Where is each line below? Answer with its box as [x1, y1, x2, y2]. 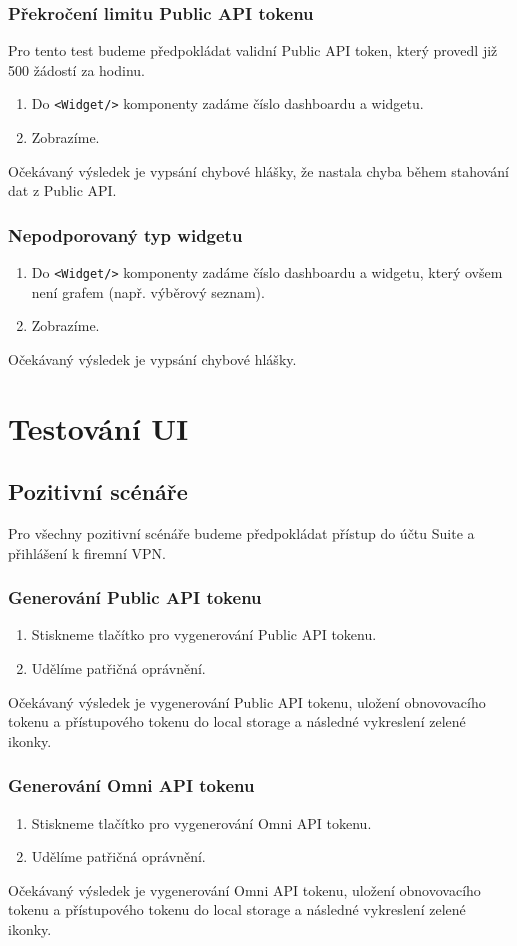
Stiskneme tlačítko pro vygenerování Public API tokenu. [31, 624, 377, 645]
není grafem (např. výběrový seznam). [31, 281, 265, 302]
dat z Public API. [8, 180, 117, 201]
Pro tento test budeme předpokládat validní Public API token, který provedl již [8, 40, 498, 61]
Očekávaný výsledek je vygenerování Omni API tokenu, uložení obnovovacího [8, 879, 481, 900]
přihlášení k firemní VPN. [8, 542, 166, 563]
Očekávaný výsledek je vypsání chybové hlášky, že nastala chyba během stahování [8, 160, 509, 181]
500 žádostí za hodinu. [8, 59, 145, 80]
